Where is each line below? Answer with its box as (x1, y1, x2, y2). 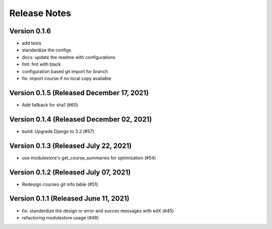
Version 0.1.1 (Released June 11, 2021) (9, 194, 129, 203)
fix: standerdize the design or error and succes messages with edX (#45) (22, 207, 174, 214)
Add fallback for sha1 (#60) (22, 101, 79, 108)
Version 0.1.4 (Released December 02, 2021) (9, 115, 152, 124)
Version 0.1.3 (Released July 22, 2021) (9, 141, 132, 150)
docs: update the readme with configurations (22, 54, 116, 60)
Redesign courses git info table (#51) (22, 181, 98, 187)
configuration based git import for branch (22, 68, 108, 74)
